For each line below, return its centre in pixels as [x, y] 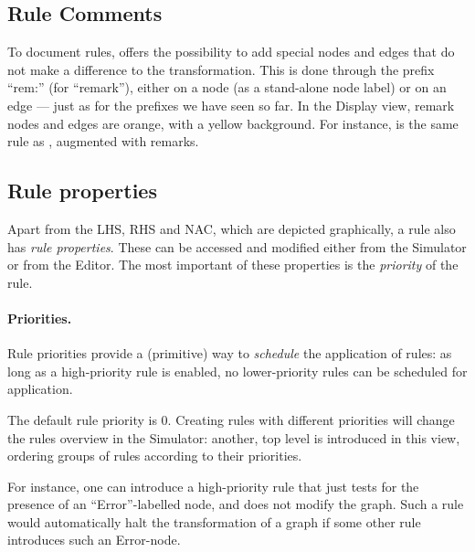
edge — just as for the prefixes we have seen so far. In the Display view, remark [231, 105]
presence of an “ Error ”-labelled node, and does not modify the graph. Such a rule [236, 504]
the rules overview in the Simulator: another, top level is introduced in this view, [234, 437]
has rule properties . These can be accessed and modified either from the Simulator [237, 246]
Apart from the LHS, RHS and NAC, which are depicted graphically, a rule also [232, 228]
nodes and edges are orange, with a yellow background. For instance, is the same [233, 123]
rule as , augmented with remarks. [103, 141]
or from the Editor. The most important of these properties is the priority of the [233, 265]
